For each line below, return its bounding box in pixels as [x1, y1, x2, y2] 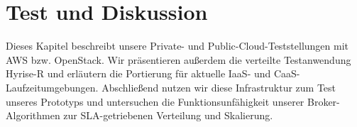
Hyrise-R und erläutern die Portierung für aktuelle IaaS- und [6, 66, 271, 81]
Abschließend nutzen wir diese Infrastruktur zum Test [101, 79, 336, 94]
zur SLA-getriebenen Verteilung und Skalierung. [63, 108, 273, 123]
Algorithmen [6, 108, 60, 123]
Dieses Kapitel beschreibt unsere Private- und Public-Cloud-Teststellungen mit [6, 38, 348, 53]
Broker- [307, 94, 340, 109]
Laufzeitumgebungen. [6, 79, 99, 94]
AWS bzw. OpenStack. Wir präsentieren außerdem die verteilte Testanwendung [6, 52, 351, 67]
